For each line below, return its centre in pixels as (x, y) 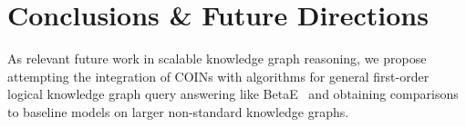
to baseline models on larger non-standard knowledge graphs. (178, 111)
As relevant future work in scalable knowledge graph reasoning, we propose (217, 59)
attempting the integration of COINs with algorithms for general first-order (218, 76)
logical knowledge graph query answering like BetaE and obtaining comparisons (233, 94)
